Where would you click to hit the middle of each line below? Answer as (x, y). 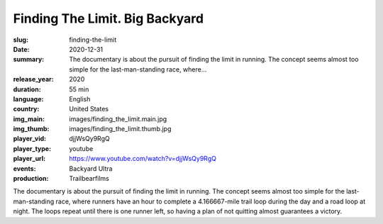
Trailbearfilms (89, 179)
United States (89, 109)
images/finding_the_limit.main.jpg (118, 119)
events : (24, 168)
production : (31, 179)
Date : (21, 49)
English (80, 99)
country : (26, 109)
